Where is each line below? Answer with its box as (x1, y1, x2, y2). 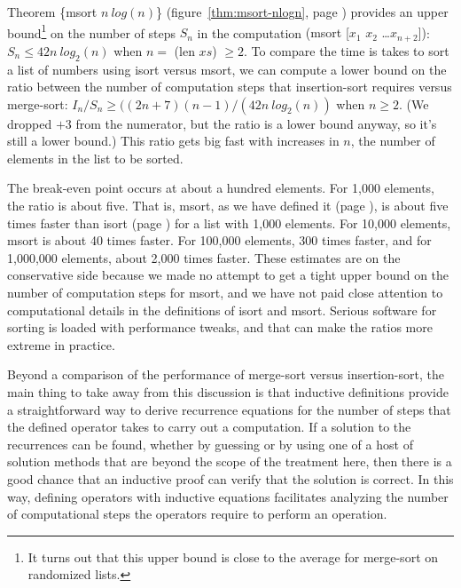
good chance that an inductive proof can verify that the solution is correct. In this (7, 469, 454, 488)
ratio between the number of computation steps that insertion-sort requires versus (7, 77, 452, 96)
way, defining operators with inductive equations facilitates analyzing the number (7, 487, 449, 505)
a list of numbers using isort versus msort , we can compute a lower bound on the (7, 60, 447, 78)
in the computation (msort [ (197, 23, 349, 42)
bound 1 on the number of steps (7, 20, 176, 42)
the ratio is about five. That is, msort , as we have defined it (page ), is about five (7, 196, 449, 215)
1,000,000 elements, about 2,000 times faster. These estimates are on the (7, 248, 401, 266)
